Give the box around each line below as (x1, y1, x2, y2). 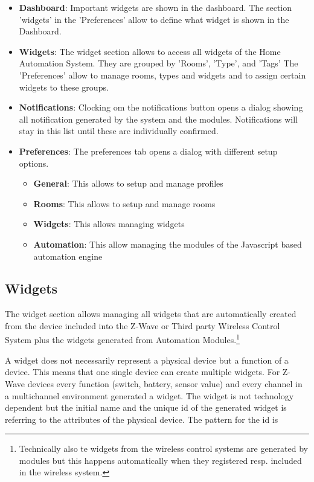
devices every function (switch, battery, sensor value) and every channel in (27, 377, 303, 390)
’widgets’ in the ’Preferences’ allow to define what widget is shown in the (19, 13, 289, 25)
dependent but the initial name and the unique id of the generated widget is (5, 401, 287, 414)
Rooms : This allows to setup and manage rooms (33, 197, 216, 210)
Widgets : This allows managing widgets (33, 217, 185, 230)
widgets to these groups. (19, 80, 109, 93)
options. (19, 156, 49, 169)
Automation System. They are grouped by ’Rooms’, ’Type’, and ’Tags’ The (19, 57, 298, 69)
